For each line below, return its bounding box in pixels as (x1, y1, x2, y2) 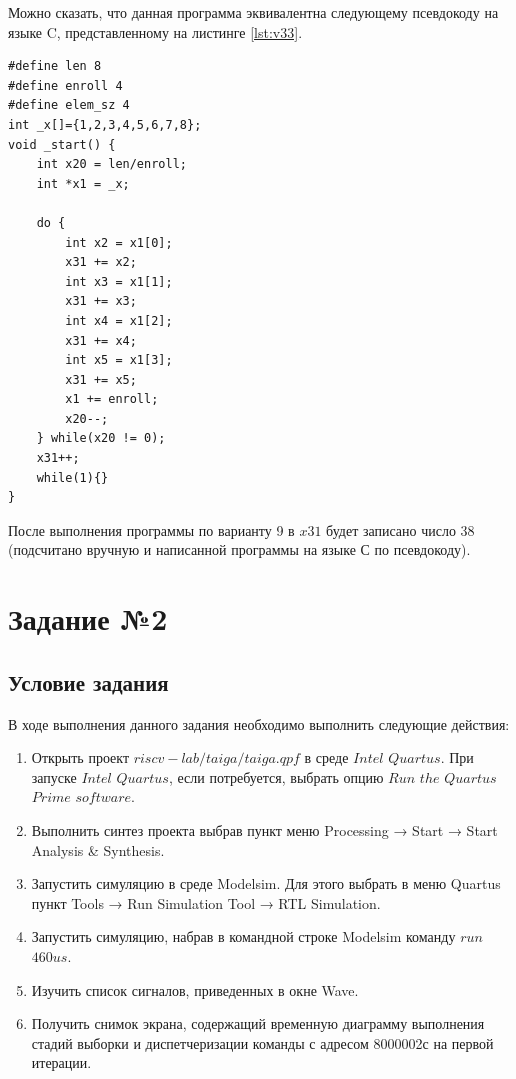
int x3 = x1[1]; (65, 274, 173, 289)
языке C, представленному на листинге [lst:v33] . (8, 21, 303, 42)
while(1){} (36, 470, 109, 485)
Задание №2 (8, 598, 168, 639)
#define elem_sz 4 (8, 98, 130, 113)
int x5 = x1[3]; (65, 353, 173, 368)
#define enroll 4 (8, 78, 123, 93)
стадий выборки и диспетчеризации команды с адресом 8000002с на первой (31, 1032, 494, 1053)
